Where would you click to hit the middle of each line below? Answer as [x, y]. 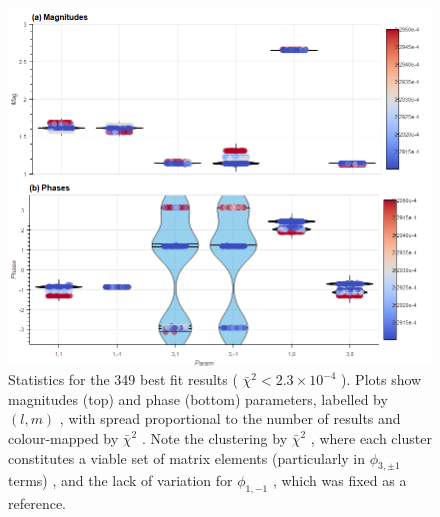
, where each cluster [371, 438]
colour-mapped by [63, 438]
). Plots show [381, 379]
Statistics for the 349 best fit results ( [123, 379]
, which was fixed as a [339, 480]
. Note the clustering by [214, 438]
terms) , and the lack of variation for [120, 480]
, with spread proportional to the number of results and [230, 418]
